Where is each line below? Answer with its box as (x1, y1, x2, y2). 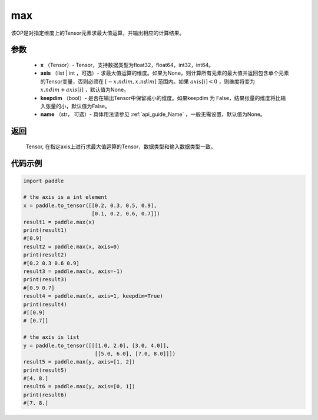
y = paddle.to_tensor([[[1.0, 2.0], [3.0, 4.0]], (23, 342, 170, 349)
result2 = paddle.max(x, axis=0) (23, 243, 120, 250)
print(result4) (23, 301, 67, 308)
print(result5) (23, 366, 67, 374)
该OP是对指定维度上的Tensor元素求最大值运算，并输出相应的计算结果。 (11, 29, 185, 36)
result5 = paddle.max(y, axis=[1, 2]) (23, 359, 135, 365)
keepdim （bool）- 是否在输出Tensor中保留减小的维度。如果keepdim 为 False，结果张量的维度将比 (40, 94, 281, 101)
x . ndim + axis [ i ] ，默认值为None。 (40, 86, 130, 94)
